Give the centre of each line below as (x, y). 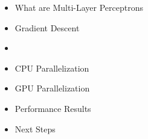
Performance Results (53, 108)
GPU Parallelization (52, 88)
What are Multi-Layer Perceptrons (79, 7)
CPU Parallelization (52, 68)
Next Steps (35, 128)
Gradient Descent (47, 27)
